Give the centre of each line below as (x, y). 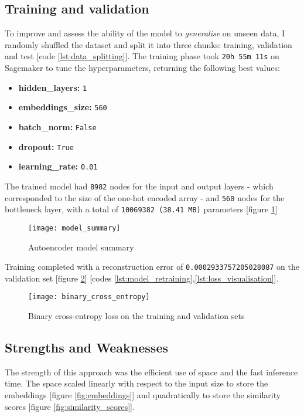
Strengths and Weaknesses (86, 348)
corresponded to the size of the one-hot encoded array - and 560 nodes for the (145, 197)
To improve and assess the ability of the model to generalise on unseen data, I (145, 33)
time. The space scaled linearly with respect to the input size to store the (136, 383)
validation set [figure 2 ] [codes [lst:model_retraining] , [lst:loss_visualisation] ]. (142, 278)
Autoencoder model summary (81, 247)
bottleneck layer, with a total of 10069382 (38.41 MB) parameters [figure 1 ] (141, 209)
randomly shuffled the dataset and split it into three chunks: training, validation (148, 44)
